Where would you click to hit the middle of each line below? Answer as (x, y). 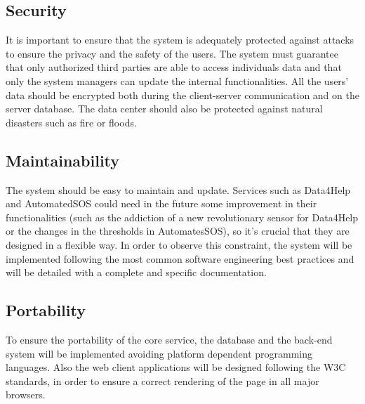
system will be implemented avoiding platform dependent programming (159, 353)
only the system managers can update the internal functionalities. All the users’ (177, 80)
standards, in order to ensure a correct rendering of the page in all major (162, 380)
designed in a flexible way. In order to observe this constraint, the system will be (179, 244)
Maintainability (63, 160)
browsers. (26, 395)
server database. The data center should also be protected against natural (164, 109)
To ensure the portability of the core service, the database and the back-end (169, 339)
